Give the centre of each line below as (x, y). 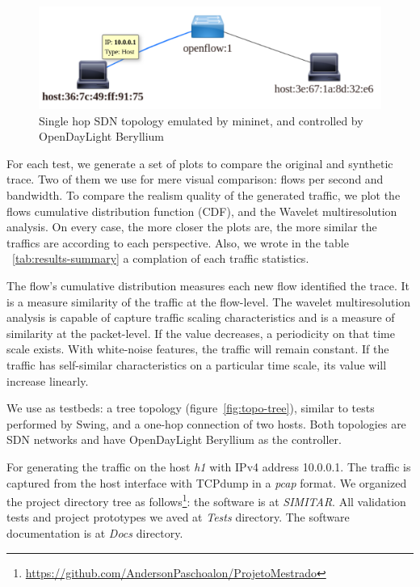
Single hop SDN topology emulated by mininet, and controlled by (201, 120)
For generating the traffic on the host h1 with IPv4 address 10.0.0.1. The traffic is (209, 466)
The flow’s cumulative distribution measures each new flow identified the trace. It (208, 286)
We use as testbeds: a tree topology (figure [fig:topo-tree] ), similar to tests (191, 408)
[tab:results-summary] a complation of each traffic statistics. (161, 258)
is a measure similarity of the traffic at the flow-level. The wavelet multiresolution (209, 301)
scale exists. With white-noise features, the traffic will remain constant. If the (198, 349)
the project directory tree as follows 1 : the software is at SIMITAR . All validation (206, 500)
